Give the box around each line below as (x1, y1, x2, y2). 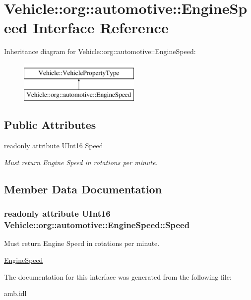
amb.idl (4, 288, 27, 299)
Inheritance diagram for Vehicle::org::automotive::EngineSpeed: (4, 46, 196, 57)
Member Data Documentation (4, 181, 162, 196)
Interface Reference (33, 17, 169, 38)
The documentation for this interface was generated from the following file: (4, 271, 232, 282)
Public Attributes (4, 117, 96, 132)
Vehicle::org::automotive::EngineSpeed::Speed (4, 219, 190, 231)
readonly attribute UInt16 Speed (4, 140, 103, 151)
